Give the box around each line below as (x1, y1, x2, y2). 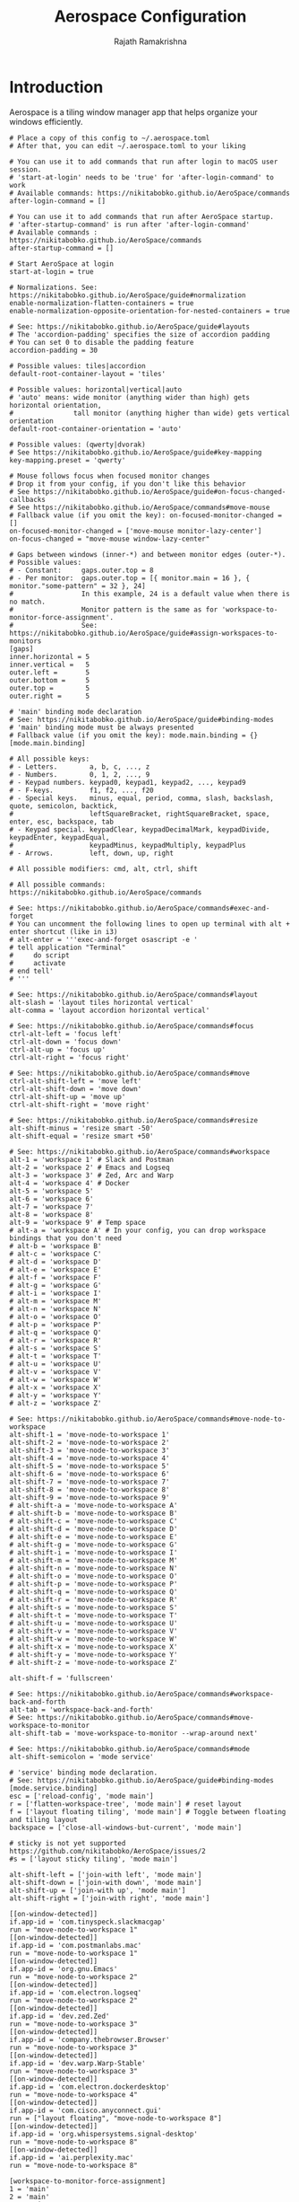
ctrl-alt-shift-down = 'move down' (9, 1084, 142, 1093)
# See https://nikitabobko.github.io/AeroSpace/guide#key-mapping (9, 447, 262, 457)
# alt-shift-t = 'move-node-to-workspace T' (9, 1610, 178, 1620)
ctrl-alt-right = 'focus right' (9, 1053, 130, 1061)
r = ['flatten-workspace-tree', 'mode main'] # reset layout (9, 1799, 243, 1809)
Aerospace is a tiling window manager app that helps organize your (9, 106, 258, 118)
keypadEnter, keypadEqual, (9, 832, 110, 841)
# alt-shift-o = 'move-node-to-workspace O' (9, 1572, 178, 1581)
